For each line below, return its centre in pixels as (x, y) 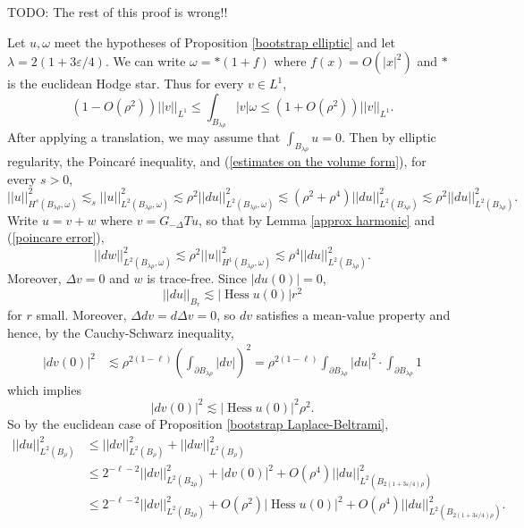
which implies (44, 389)
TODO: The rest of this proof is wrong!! (118, 12)
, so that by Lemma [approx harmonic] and (316, 219)
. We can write (145, 61)
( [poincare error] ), (56, 237)
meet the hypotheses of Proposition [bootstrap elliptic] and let (225, 42)
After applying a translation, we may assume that (144, 136)
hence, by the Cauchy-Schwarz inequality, (121, 332)
